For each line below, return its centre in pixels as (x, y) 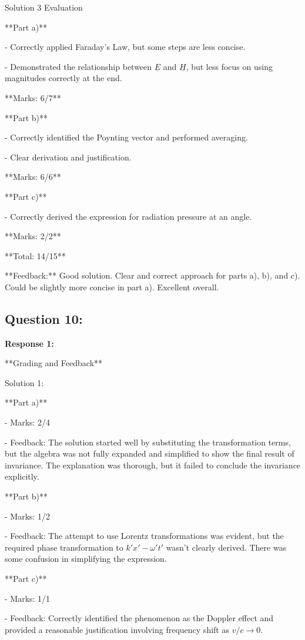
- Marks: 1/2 (28, 516)
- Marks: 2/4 (28, 422)
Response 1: (29, 343)
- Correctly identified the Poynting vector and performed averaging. (126, 137)
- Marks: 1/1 (28, 598)
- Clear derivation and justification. (68, 157)
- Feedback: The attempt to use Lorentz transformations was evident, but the (144, 536)
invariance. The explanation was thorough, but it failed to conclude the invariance (153, 465)
